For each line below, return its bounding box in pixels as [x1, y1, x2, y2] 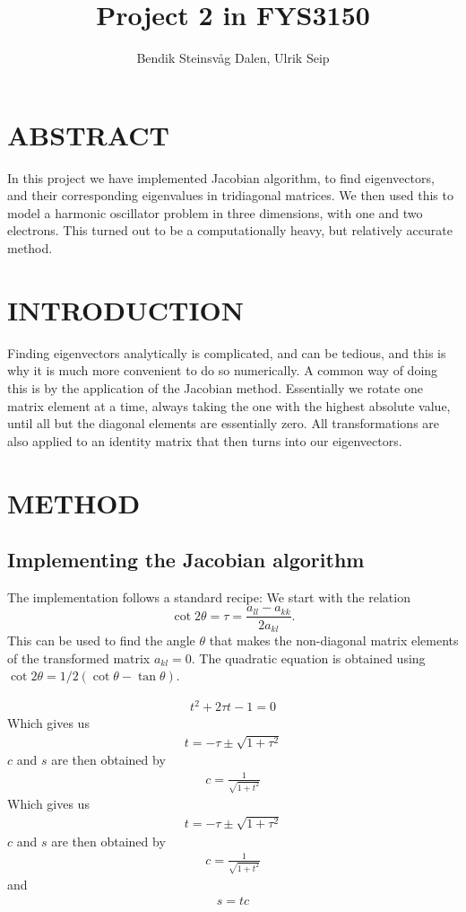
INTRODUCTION [7, 291, 245, 328]
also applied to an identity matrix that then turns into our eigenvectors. [7, 431, 402, 450]
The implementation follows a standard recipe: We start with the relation [7, 587, 410, 606]
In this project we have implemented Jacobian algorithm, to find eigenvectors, [7, 168, 435, 187]
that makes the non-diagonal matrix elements [209, 631, 459, 649]
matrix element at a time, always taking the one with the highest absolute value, [7, 396, 451, 415]
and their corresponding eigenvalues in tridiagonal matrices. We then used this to [7, 186, 453, 205]
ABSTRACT [7, 116, 169, 153]
